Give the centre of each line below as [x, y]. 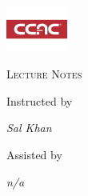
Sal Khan [29, 128]
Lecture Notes [44, 74]
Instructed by [40, 100]
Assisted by [34, 155]
